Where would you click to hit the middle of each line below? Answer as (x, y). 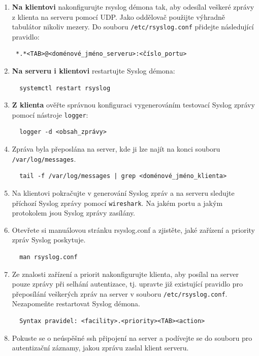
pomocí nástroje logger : (50, 114)
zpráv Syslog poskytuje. (49, 240)
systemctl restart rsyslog (65, 88)
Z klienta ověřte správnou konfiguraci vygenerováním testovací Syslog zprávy (133, 105)
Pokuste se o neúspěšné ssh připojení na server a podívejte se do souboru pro (132, 337)
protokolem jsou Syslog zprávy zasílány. (74, 213)
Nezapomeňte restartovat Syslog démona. (76, 304)
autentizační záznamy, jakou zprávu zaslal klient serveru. (100, 348)
